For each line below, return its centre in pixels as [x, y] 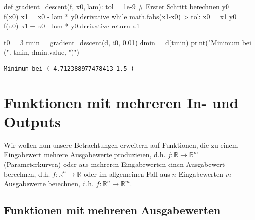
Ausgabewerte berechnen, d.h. [49, 183]
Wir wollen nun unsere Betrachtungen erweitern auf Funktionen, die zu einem [121, 145]
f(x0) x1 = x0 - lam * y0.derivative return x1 [72, 26]
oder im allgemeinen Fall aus [127, 174]
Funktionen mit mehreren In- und [121, 102]
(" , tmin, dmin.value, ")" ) [42, 52]
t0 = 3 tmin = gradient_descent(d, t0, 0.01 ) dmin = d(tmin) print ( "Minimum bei [127, 42]
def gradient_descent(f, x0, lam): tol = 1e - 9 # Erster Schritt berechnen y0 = [120, 6]
